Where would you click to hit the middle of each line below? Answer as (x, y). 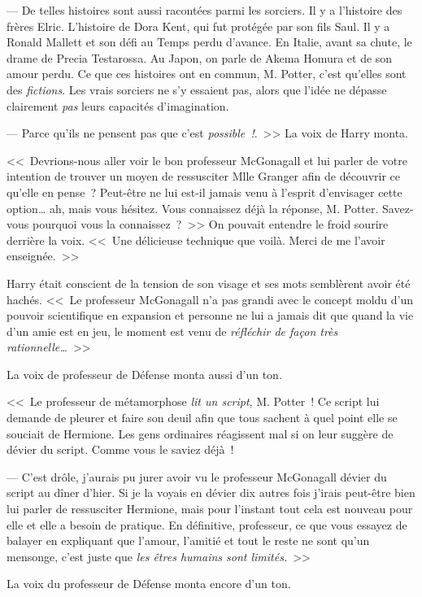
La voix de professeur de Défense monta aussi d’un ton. (144, 374)
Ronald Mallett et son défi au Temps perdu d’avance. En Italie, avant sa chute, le (209, 42)
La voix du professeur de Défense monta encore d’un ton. (149, 584)
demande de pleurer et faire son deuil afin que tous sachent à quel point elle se (202, 418)
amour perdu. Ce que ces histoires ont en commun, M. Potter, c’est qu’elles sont (207, 74)
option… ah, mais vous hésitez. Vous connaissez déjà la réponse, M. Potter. (193, 208)
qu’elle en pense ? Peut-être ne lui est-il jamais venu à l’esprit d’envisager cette (204, 192)
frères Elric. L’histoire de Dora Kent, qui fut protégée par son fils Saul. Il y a (198, 26)
